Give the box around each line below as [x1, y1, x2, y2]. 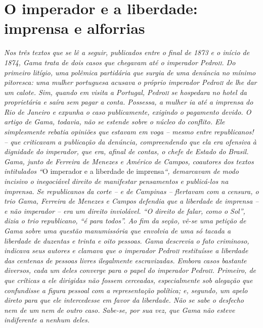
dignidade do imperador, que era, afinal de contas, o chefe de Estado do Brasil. [4, 146, 249, 157]
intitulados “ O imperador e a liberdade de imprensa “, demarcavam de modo [4, 166, 239, 176]
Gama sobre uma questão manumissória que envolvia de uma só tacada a [4, 225, 231, 236]
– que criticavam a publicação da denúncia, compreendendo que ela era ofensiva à [4, 136, 257, 147]
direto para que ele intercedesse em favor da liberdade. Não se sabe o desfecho [4, 295, 244, 305]
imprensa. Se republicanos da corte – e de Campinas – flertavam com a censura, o [4, 185, 259, 196]
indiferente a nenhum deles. [4, 314, 90, 325]
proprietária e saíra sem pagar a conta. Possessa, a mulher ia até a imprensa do [4, 97, 253, 107]
